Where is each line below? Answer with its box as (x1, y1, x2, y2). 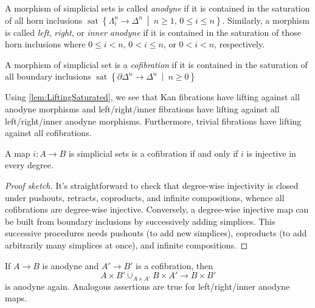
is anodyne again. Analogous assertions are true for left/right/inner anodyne (5, 279, 290, 292)
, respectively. (214, 38, 265, 50)
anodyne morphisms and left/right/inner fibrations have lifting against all (5, 102, 280, 115)
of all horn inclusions (5, 13, 83, 26)
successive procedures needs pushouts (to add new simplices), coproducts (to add (5, 227, 307, 239)
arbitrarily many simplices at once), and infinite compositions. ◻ (5, 238, 248, 251)
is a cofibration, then (136, 259, 213, 272)
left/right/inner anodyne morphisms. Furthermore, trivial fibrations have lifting (5, 114, 302, 127)
